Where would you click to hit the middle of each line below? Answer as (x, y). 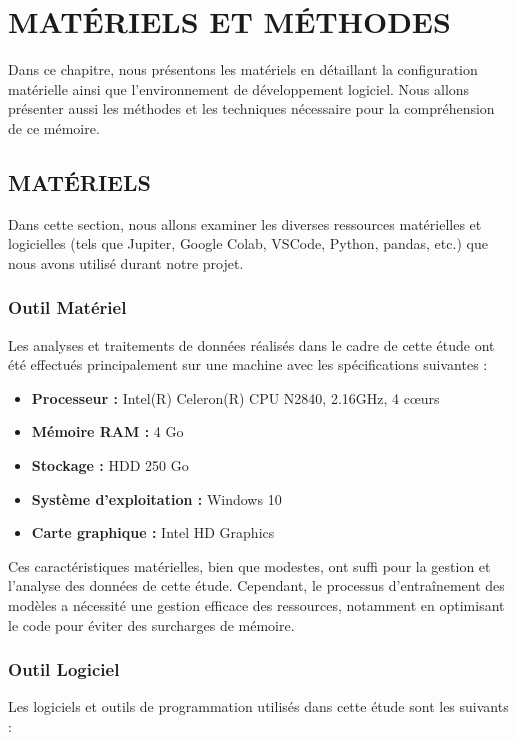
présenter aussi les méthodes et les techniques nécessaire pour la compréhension (251, 108)
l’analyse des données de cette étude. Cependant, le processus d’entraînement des (256, 585)
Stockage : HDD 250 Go (110, 465)
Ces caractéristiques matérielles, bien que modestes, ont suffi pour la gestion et (249, 565)
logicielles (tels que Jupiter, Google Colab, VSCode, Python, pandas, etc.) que (248, 243)
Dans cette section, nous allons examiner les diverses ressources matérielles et (245, 223)
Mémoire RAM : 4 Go (107, 431)
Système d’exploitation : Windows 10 (156, 498)
